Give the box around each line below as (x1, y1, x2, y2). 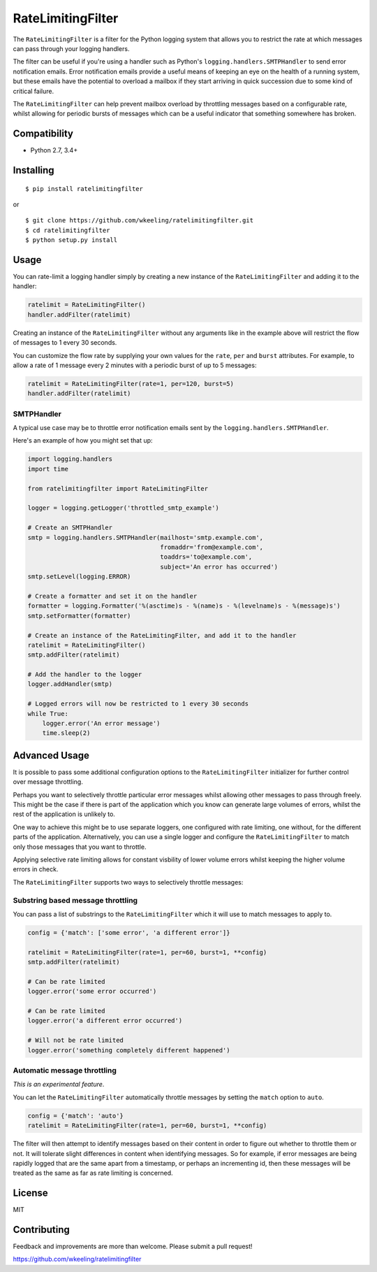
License (13, 1187, 48, 1199)
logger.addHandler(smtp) (27, 680, 113, 688)
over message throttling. (13, 778, 83, 786)
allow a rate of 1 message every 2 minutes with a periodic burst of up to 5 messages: (13, 361, 257, 369)
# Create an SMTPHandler (27, 524, 113, 531)
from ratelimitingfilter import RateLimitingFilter (27, 485, 209, 492)
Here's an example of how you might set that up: (13, 436, 153, 445)
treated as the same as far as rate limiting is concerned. (13, 1169, 174, 1178)
